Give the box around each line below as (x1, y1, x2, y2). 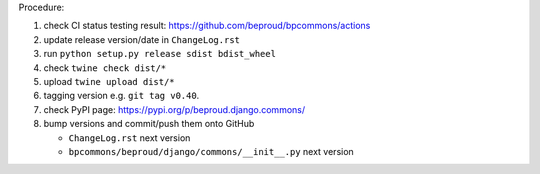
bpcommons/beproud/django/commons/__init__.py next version (68, 145, 354, 157)
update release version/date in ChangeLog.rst (43, 33, 240, 45)
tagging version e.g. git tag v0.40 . (43, 90, 200, 102)
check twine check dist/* (43, 61, 167, 74)
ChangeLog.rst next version (68, 131, 191, 144)
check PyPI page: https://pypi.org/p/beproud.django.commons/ (43, 103, 305, 115)
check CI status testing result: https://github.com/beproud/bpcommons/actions (43, 20, 371, 32)
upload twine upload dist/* (43, 75, 175, 87)
